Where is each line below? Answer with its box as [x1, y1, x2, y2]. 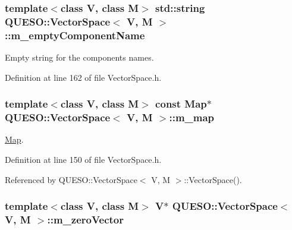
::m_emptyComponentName [5, 27, 145, 42]
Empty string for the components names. [5, 51, 154, 64]
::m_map [169, 110, 215, 125]
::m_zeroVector [47, 212, 124, 227]
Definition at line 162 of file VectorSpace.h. [5, 71, 162, 83]
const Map [155, 96, 207, 111]
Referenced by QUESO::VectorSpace [5, 173, 137, 185]
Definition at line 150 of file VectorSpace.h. [5, 153, 162, 165]
